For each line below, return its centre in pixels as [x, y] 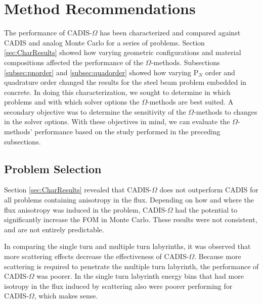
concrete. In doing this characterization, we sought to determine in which [117, 92]
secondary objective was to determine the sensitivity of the [95, 111]
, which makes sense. [66, 296]
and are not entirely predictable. [54, 229]
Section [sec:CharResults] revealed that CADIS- [78, 190]
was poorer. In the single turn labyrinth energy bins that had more [140, 276]
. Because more [218, 256]
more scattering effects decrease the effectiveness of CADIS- [97, 256]
